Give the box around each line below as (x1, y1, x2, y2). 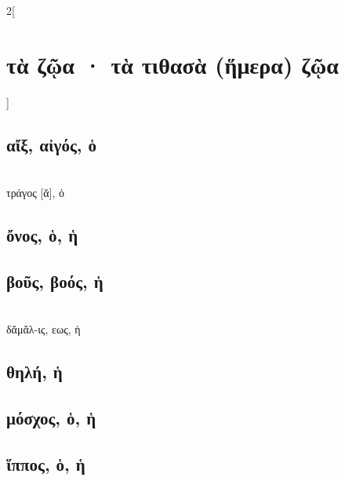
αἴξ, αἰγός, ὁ (6, 132, 96, 156)
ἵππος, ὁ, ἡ (6, 451, 85, 476)
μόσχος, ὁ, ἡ (6, 406, 96, 430)
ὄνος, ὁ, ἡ (6, 223, 78, 247)
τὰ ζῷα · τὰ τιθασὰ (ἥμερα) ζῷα (6, 48, 339, 80)
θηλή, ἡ (6, 359, 63, 384)
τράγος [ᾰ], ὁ (6, 184, 65, 201)
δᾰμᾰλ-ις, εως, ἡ (6, 321, 81, 337)
